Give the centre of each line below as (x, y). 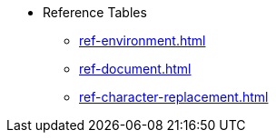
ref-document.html (135, 69)
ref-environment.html (143, 40)
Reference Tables (95, 12)
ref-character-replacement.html (174, 97)
